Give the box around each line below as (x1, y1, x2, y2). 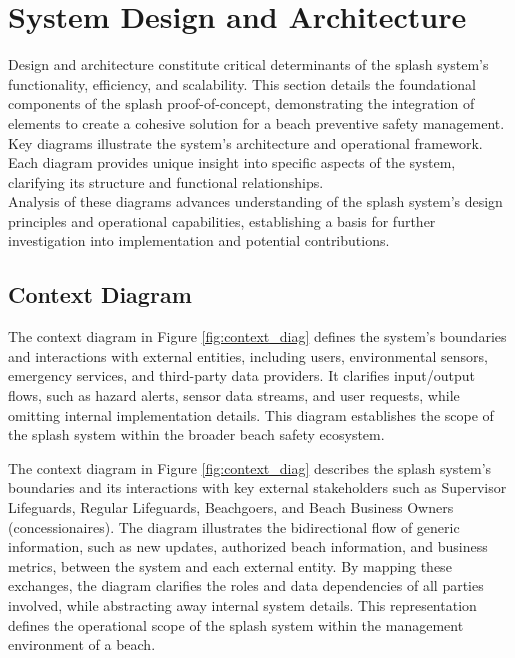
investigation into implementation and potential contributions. (8, 230, 390, 251)
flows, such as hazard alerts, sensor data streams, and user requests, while (8, 385, 460, 406)
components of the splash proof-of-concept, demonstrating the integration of (8, 93, 475, 114)
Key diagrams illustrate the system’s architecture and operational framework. (8, 132, 483, 153)
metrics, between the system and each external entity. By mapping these (8, 555, 452, 576)
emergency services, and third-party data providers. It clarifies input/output (8, 365, 475, 386)
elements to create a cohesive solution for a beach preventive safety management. (8, 112, 505, 133)
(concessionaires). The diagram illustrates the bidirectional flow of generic (8, 516, 460, 537)
